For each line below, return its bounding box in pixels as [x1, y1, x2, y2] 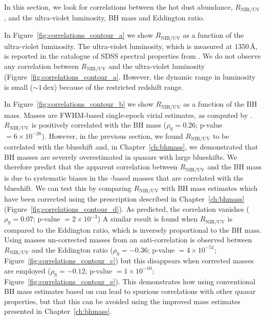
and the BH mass [207, 161, 262, 172]
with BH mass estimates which [161, 182, 258, 193]
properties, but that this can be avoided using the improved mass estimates [4, 296, 240, 306]
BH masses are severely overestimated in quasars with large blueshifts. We [4, 151, 237, 162]
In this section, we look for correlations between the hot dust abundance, [4, 2, 233, 12]
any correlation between [4, 60, 79, 71]
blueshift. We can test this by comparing [4, 182, 131, 193]
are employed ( [4, 265, 51, 276]
